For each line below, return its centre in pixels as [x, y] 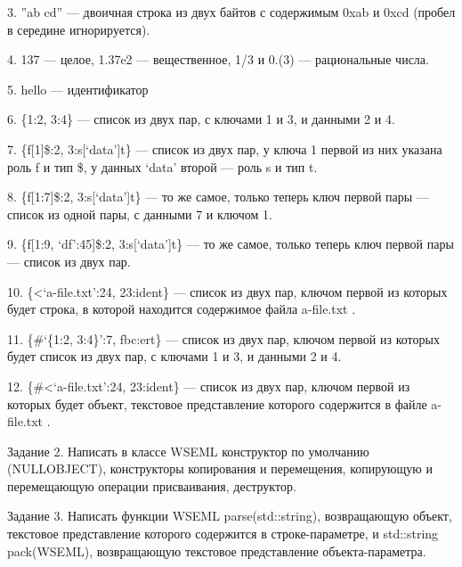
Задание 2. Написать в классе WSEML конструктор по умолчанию [188, 451]
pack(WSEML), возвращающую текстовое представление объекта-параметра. [217, 551]
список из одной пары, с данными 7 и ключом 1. [140, 214]
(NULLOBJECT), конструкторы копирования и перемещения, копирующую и [220, 468]
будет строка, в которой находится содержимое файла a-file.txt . [182, 309]
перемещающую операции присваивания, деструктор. [152, 485]
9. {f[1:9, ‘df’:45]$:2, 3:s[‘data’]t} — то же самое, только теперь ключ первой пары [231, 244]
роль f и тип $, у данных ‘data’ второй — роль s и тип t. [162, 166]
